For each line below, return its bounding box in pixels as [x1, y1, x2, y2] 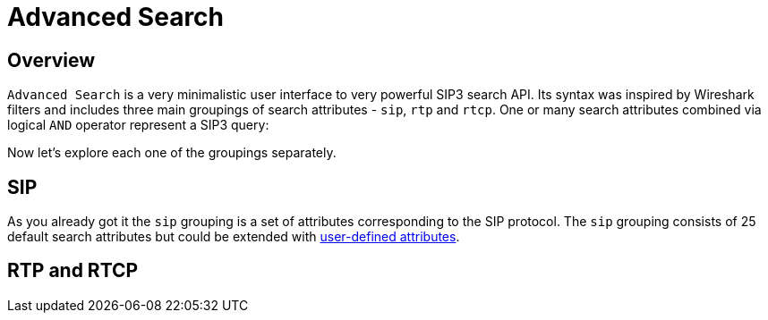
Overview [7, 48, 96, 72]
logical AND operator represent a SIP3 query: [7, 117, 269, 133]
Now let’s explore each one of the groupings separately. [7, 145, 337, 161]
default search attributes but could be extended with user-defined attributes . [7, 229, 460, 245]
